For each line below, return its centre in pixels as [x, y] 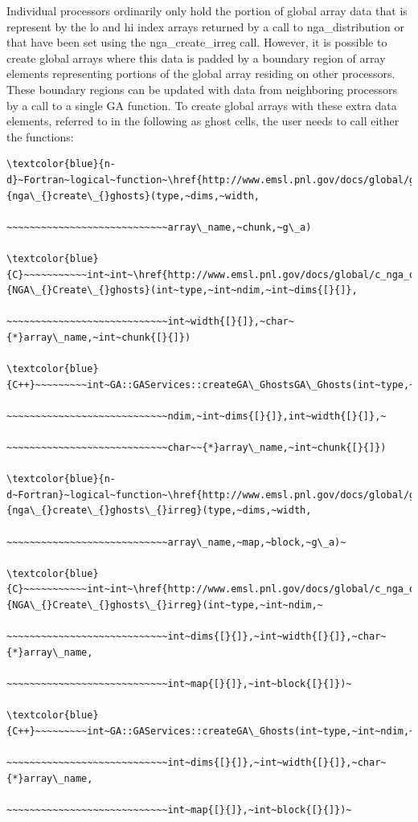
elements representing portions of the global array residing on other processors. [201, 74]
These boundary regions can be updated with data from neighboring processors [202, 89]
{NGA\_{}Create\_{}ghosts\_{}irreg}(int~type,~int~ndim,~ [165, 605]
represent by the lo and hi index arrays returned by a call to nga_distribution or [205, 26]
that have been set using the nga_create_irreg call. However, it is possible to [197, 42]
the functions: [40, 136]
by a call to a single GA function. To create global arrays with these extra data [202, 105]
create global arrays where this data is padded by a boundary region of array [196, 57]
